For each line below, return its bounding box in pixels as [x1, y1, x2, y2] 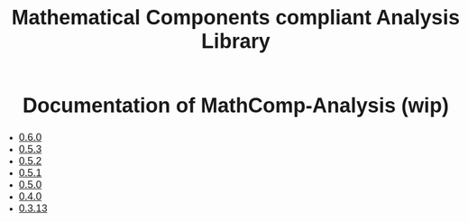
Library [200, 29, 271, 53]
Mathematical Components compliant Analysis [11, 5, 461, 30]
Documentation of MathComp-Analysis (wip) [23, 94, 449, 118]
